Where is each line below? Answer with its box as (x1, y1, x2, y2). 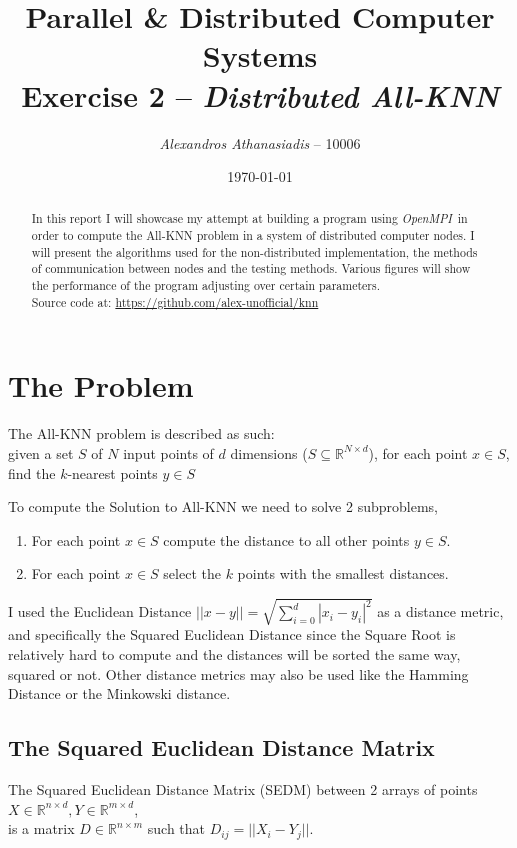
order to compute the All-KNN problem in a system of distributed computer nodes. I (31, 227, 475, 244)
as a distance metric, (377, 601, 504, 622)
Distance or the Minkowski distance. (8, 683, 231, 704)
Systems (202, 35, 318, 76)
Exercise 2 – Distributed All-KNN (21, 74, 499, 116)
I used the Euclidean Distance (8, 601, 192, 622)
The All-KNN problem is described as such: (8, 423, 275, 444)
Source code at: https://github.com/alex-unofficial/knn (31, 293, 319, 310)
